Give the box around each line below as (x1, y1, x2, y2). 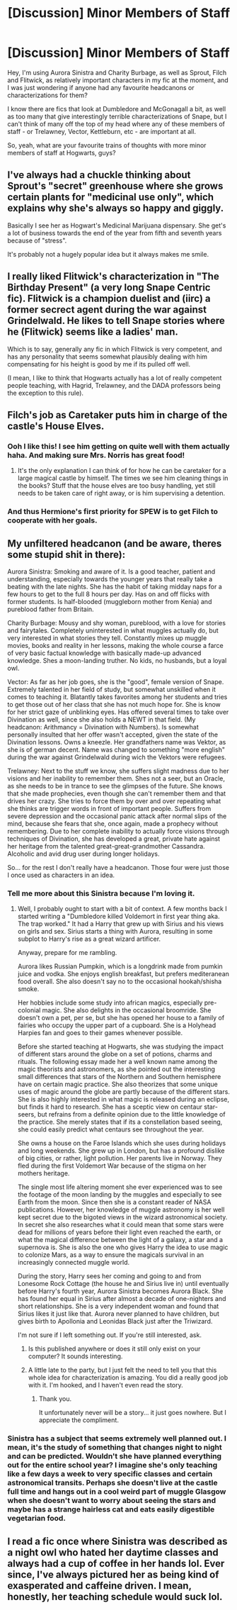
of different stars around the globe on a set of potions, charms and (17, 1050, 212, 1058)
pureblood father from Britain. (7, 605, 94, 613)
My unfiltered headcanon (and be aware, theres (7, 537, 222, 549)
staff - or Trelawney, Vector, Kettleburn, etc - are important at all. (7, 127, 197, 135)
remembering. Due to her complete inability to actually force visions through (7, 827, 230, 835)
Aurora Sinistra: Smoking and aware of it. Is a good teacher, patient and (7, 567, 216, 576)
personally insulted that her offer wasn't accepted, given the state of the (7, 730, 218, 739)
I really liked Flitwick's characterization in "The (7, 271, 219, 283)
